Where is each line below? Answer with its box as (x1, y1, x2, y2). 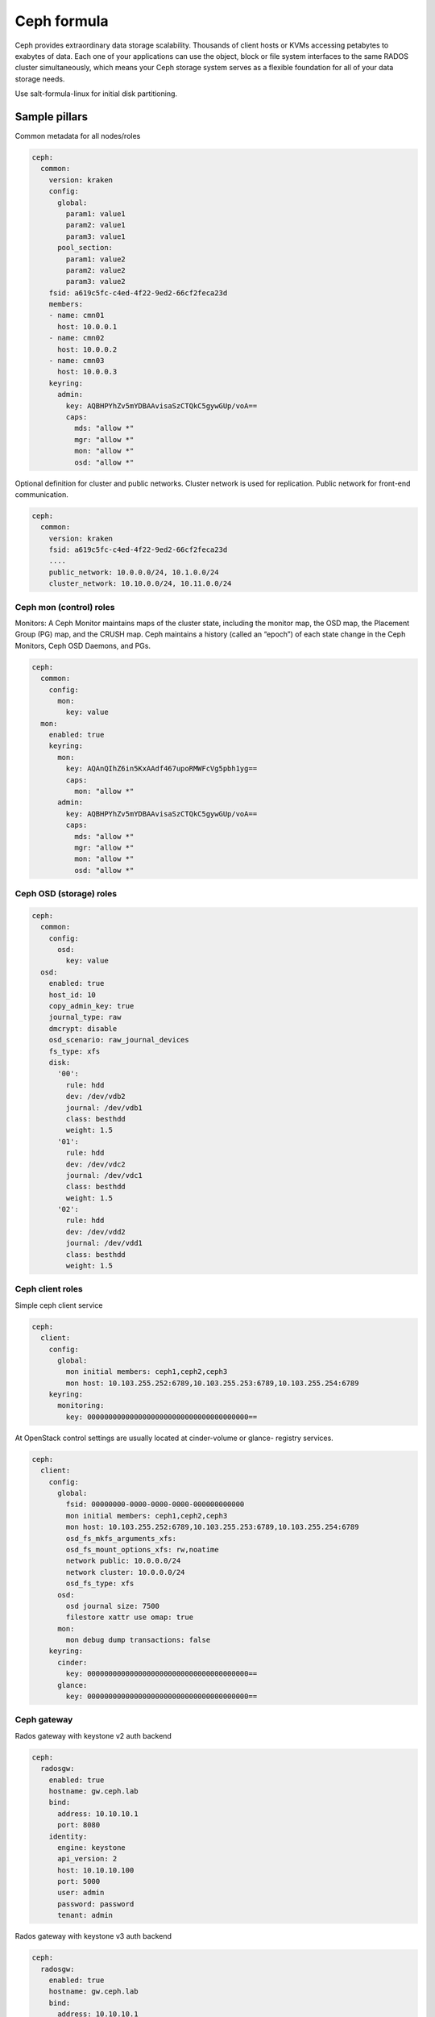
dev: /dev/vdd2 (65, 1227, 126, 1236)
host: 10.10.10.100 (57, 1865, 135, 1875)
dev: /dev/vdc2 (65, 1159, 126, 1169)
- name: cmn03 (48, 356, 105, 365)
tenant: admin (57, 1911, 113, 1920)
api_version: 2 (57, 1854, 118, 1864)
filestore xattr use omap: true (65, 1613, 193, 1622)
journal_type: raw (48, 1013, 122, 1022)
